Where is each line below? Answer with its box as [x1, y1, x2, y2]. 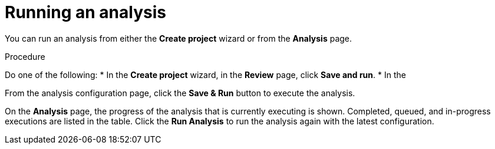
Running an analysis [5, 2, 166, 22]
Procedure [5, 51, 45, 62]
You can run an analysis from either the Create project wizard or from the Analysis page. [5, 33, 352, 43]
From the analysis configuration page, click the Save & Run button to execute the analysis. [5, 87, 355, 98]
